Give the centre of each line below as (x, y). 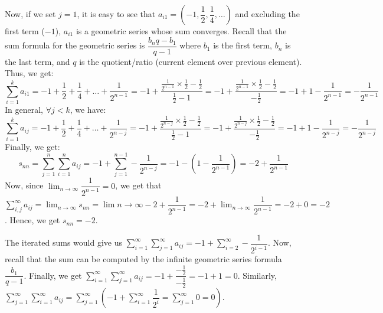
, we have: (88, 109)
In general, (24, 109)
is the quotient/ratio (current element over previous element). (191, 61)
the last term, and (37, 61)
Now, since (24, 185)
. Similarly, (257, 275)
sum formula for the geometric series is (75, 45)
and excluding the (267, 14)
